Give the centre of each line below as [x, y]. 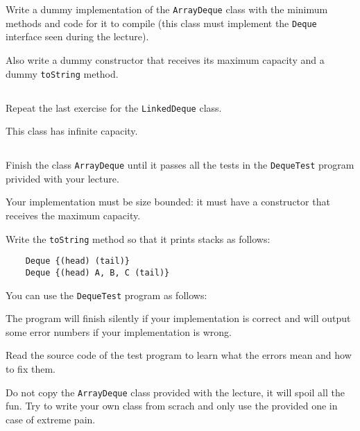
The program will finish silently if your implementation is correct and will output [178, 318]
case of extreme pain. [51, 419]
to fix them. [31, 369]
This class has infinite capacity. [72, 131]
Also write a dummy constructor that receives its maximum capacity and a [165, 59]
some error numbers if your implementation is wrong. [119, 331]
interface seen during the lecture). [77, 36]
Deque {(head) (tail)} [77, 261]
